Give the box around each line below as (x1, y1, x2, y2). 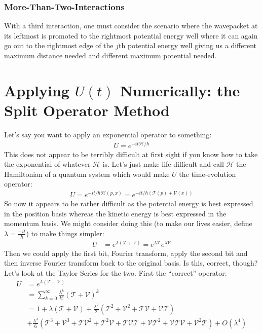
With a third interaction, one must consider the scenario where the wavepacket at (4, 20, 258, 31)
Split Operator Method (4, 99, 170, 120)
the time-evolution (179, 168, 236, 179)
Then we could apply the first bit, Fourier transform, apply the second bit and (4, 247, 248, 258)
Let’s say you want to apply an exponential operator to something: (4, 129, 212, 139)
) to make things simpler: (26, 228, 104, 238)
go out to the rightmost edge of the (4, 40, 114, 51)
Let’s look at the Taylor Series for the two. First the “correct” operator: (4, 267, 227, 278)
